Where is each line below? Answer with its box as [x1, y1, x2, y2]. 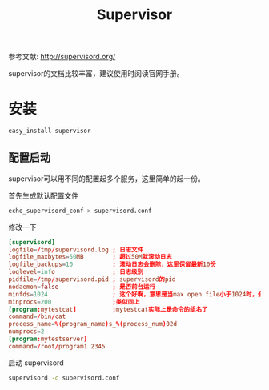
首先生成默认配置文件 [8, 191, 78, 200]
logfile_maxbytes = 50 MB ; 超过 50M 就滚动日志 [8, 253, 172, 261]
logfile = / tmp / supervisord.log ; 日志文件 [8, 246, 144, 254]
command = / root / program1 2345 [8, 342, 106, 350]
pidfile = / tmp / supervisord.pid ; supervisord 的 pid [8, 275, 176, 283]
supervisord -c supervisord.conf [8, 374, 120, 382]
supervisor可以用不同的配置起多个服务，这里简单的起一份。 [8, 174, 206, 183]
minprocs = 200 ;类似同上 [8, 298, 140, 306]
